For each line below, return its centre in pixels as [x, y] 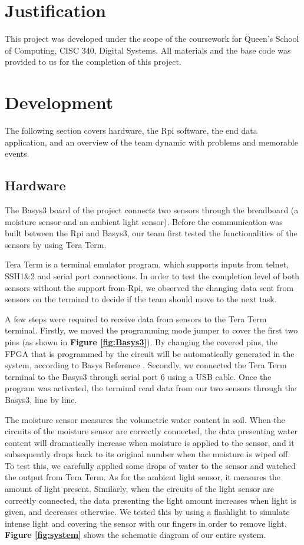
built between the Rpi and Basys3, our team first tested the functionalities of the [151, 233]
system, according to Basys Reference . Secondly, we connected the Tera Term [146, 365]
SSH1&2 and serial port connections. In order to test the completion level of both [152, 275]
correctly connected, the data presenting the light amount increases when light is [151, 500]
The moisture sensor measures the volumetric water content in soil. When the [145, 419]
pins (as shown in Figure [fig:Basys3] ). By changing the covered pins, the [141, 341]
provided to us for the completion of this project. [93, 62]
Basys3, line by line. [41, 399]
